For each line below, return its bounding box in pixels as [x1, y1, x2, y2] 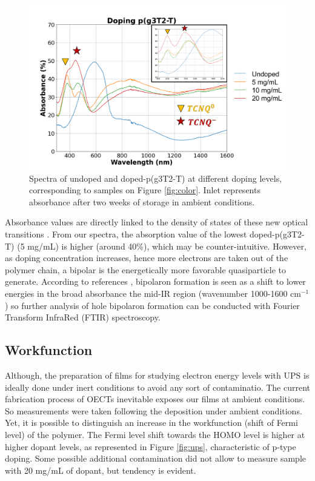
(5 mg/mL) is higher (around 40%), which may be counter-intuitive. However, [17, 239, 307, 252]
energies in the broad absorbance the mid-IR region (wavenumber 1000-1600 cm [5, 287, 301, 299]
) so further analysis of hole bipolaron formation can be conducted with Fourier [5, 299, 300, 311]
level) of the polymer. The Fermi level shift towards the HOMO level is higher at [5, 428, 305, 440]
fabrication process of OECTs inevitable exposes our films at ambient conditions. [5, 393, 305, 405]
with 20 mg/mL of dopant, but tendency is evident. [5, 463, 196, 476]
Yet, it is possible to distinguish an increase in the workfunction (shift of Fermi [5, 416, 298, 429]
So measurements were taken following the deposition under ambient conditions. [5, 404, 302, 417]
